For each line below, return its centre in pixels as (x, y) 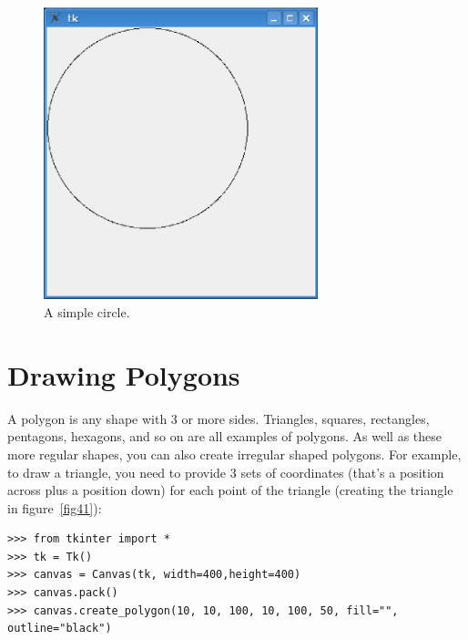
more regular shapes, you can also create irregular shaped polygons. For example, (234, 454)
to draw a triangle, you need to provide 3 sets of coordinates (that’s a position (226, 472)
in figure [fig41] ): (55, 507)
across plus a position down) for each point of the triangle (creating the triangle (230, 490)
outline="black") (60, 629)
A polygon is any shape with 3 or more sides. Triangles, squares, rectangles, (219, 418)
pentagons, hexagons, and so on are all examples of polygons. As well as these (225, 436)
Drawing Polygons (124, 374)
